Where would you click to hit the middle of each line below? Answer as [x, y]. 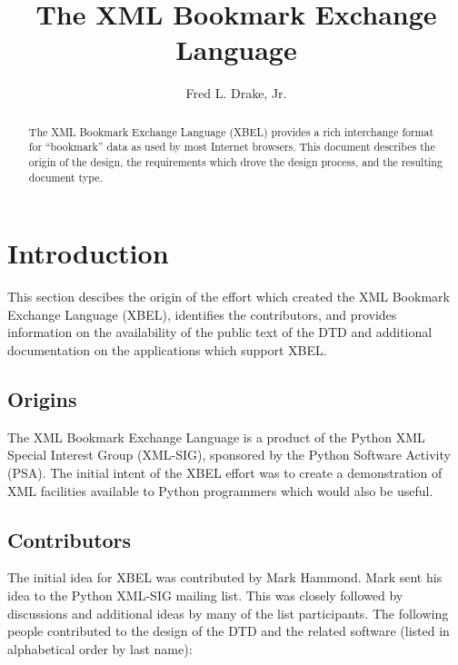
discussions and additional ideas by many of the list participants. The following [228, 613]
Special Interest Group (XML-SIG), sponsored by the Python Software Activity [229, 455]
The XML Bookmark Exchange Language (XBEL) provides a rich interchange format [231, 131]
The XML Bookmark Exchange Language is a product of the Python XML [216, 437]
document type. [65, 177]
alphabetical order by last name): [100, 648]
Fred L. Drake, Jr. [236, 93]
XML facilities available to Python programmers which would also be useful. [220, 490]
